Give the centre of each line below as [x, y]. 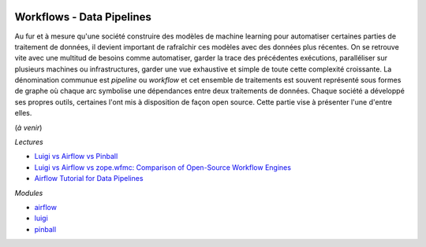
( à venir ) [28, 127]
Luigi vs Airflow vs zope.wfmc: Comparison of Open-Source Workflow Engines [163, 167]
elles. [23, 113]
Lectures [29, 142]
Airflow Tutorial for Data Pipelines [89, 179]
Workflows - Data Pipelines [83, 17]
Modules [29, 193]
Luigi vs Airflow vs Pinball [76, 157]
